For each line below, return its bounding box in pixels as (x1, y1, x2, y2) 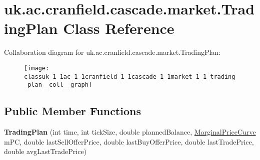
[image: (24, 64, 49, 72)
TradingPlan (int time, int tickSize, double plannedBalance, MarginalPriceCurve (4, 127, 256, 137)
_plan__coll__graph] (24, 81, 92, 89)
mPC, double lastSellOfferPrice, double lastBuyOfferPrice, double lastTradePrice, (4, 136, 254, 147)
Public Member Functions (4, 103, 141, 119)
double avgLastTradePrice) (4, 146, 87, 157)
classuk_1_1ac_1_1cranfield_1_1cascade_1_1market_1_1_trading (24, 73, 235, 80)
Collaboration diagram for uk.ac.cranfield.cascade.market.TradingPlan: (4, 47, 221, 57)
